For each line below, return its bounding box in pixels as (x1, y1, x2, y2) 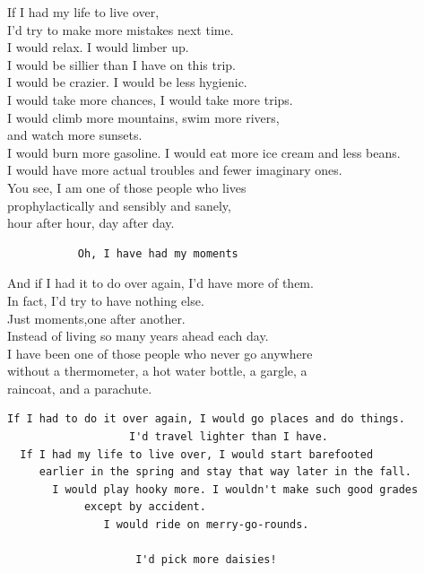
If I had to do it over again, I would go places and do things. (7, 412, 405, 426)
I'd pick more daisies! (135, 553, 277, 567)
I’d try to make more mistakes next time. (7, 20, 234, 39)
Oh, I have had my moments (77, 247, 238, 260)
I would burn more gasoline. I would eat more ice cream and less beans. (7, 143, 401, 161)
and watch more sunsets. (7, 126, 143, 144)
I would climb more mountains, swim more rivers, (7, 108, 280, 126)
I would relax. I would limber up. (7, 38, 189, 56)
